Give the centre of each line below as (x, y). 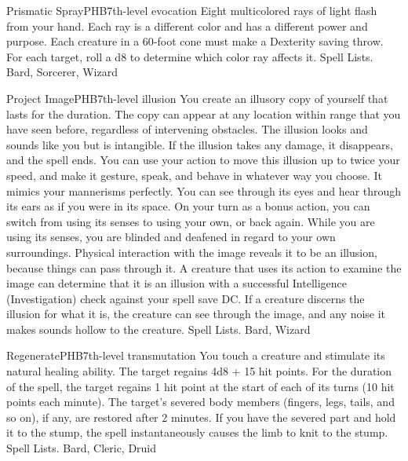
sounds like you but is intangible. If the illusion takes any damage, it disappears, (200, 144)
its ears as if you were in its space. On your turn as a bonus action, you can (188, 206)
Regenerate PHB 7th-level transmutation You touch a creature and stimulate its (196, 355)
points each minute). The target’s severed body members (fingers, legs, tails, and (200, 402)
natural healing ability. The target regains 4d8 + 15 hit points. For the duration (199, 371)
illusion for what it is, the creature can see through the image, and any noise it (196, 314)
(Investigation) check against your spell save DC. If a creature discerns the (186, 298)
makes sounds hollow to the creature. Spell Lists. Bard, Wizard (158, 329)
